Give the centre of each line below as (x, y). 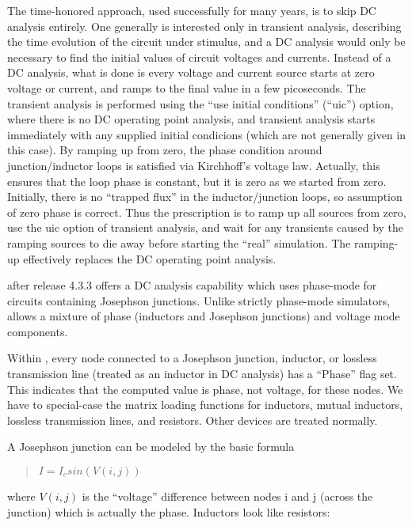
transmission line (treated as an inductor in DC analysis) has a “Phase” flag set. (202, 374)
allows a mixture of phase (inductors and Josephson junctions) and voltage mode (204, 316)
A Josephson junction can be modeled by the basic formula (151, 447)
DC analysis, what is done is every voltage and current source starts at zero (191, 72)
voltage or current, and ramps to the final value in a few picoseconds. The (187, 87)
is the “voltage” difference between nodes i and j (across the (227, 496)
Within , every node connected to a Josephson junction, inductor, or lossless (192, 358)
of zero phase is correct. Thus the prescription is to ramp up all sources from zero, (207, 212)
